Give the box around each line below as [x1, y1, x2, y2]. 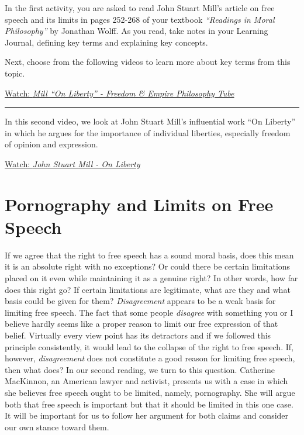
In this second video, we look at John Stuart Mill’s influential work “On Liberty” [5, 115, 295, 127]
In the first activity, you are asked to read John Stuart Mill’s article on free [5, 2, 275, 13]
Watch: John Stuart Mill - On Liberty [5, 157, 140, 170]
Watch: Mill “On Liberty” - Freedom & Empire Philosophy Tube [5, 87, 234, 99]
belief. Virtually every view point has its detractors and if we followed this [5, 329, 271, 341]
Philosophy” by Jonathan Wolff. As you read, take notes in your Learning [5, 25, 268, 37]
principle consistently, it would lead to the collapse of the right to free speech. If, [5, 340, 293, 353]
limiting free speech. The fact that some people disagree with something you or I [5, 306, 293, 318]
